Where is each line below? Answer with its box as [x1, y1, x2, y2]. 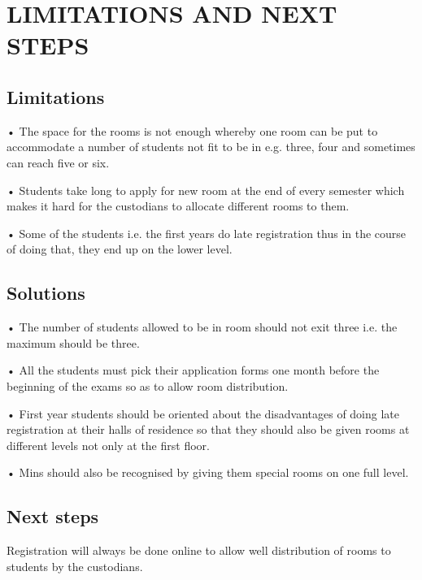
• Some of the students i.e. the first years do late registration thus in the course [7, 224, 407, 241]
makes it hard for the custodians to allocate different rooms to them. [7, 197, 350, 214]
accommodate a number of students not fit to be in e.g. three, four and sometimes [7, 138, 415, 155]
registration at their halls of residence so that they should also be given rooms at [7, 421, 410, 438]
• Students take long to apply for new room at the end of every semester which [7, 181, 405, 198]
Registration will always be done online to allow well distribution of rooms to [7, 542, 391, 559]
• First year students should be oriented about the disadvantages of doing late [7, 405, 400, 422]
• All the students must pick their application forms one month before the [7, 361, 380, 379]
